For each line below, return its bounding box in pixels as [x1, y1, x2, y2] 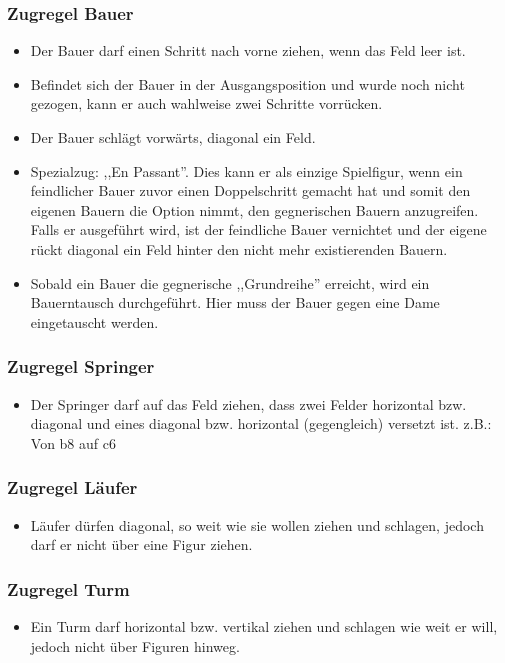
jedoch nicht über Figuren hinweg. [30, 635, 240, 656]
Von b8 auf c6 [30, 432, 116, 453]
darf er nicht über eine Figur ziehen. [30, 534, 253, 555]
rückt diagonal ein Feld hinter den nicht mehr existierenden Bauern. [30, 238, 448, 259]
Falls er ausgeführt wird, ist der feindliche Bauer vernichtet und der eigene [30, 219, 487, 240]
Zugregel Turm [7, 576, 130, 601]
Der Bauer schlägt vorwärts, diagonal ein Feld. [30, 127, 316, 147]
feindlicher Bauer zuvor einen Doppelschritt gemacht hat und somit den [30, 180, 471, 201]
